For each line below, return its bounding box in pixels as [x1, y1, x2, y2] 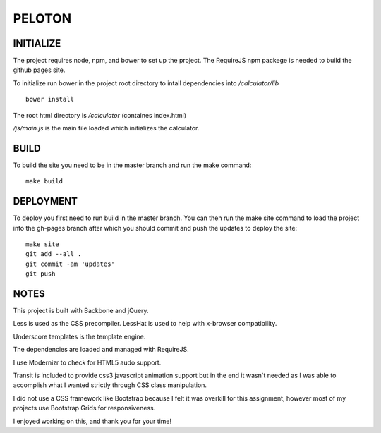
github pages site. [13, 66, 66, 74]
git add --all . [25, 250, 82, 258]
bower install [25, 95, 74, 104]
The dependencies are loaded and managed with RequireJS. [13, 346, 190, 354]
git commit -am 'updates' [25, 260, 116, 268]
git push [25, 270, 56, 278]
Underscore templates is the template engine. [13, 332, 146, 341]
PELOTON [13, 11, 72, 26]
